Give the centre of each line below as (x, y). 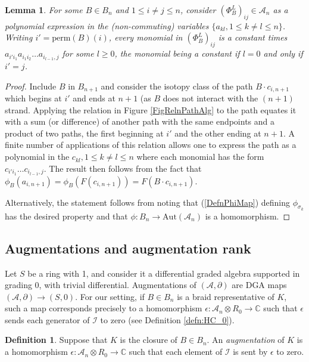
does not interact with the (210, 98)
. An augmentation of (246, 340)
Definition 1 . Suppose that (56, 340)
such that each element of (176, 352)
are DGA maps (259, 285)
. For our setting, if (110, 296)
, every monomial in (146, 37)
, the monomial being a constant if (177, 53)
